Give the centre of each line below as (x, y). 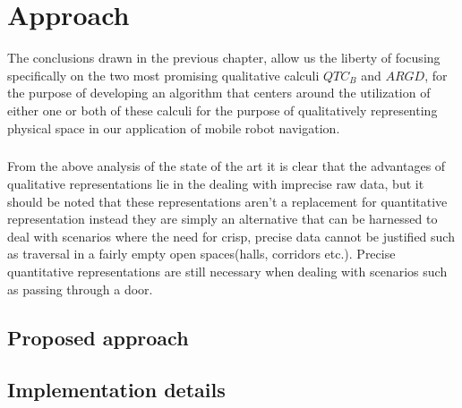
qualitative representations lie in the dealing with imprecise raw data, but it (216, 184)
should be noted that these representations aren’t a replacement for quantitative (227, 201)
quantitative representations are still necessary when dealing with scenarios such (227, 272)
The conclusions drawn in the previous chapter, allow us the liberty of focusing (224, 58)
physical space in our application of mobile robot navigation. (174, 127)
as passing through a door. (80, 289)
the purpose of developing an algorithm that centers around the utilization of (219, 93)
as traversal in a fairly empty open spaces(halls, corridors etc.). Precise (201, 254)
